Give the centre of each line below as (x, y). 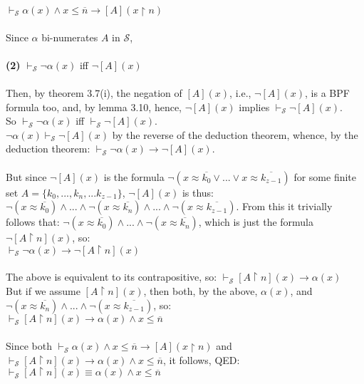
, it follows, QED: (202, 359)
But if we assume (43, 290)
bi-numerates (70, 37)
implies (254, 107)
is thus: (198, 192)
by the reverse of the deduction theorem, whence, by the (235, 134)
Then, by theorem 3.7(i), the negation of (94, 93)
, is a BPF (327, 93)
